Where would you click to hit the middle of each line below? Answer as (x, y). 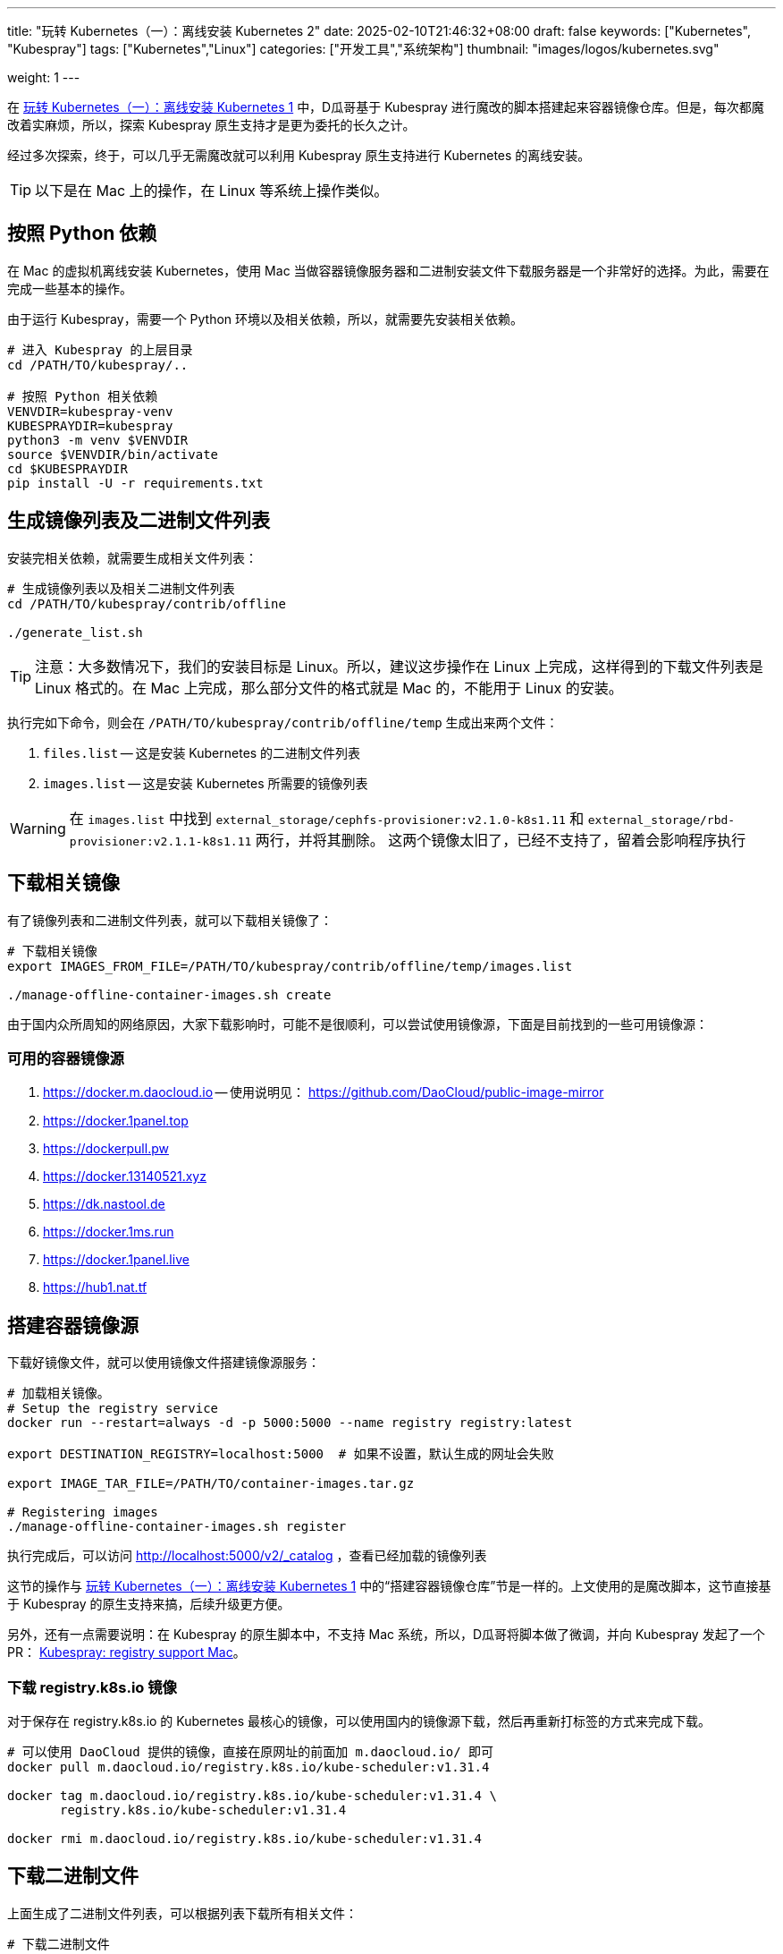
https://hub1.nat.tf (95, 1287)
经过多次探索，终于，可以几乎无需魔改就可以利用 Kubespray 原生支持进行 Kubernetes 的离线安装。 (299, 155)
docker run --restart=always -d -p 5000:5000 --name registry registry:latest (290, 1423)
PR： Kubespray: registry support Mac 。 (126, 1652)
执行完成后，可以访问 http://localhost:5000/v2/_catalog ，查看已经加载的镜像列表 (247, 1556)
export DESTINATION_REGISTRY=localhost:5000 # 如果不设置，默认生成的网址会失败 (281, 1454)
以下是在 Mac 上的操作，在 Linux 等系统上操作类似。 (212, 191)
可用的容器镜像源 (66, 1058)
